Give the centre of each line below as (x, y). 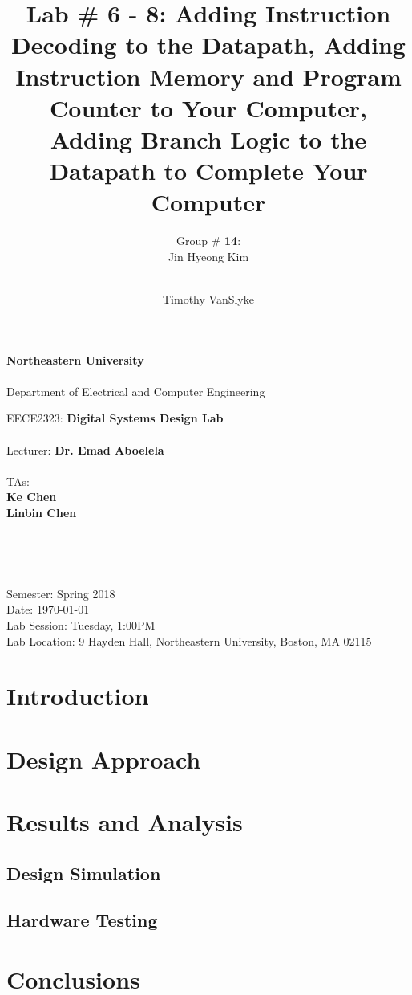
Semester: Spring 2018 (61, 593)
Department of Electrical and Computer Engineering (136, 391)
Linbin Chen (42, 512)
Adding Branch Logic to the (208, 139)
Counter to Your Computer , (208, 107)
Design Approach (104, 758)
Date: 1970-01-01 (48, 609)
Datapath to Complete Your (208, 171)
